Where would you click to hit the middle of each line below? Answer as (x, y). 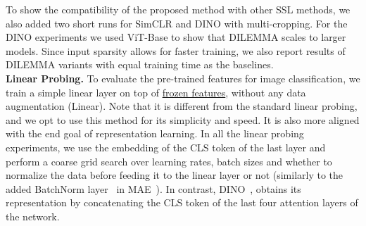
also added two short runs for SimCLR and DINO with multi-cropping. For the (177, 23)
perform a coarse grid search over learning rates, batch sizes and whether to (169, 161)
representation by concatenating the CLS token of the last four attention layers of (182, 202)
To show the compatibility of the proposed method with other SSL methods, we (178, 9)
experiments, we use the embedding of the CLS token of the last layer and (166, 147)
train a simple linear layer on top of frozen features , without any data (156, 92)
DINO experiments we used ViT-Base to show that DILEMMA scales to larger (176, 37)
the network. (33, 216)
